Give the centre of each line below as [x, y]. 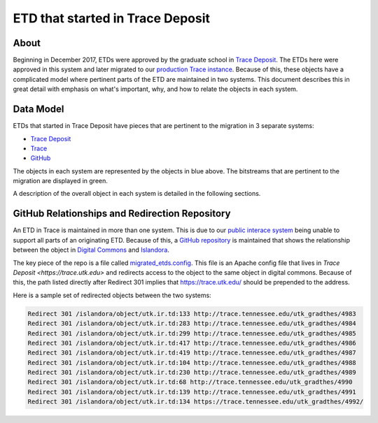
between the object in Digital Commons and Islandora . [91, 250]
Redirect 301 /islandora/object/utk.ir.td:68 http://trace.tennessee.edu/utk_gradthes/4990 [190, 382]
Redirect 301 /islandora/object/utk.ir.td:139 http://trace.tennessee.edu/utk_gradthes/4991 [192, 392]
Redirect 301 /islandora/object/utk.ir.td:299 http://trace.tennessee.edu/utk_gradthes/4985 [192, 333]
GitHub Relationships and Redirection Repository [122, 214]
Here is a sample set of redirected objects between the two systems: [112, 295]
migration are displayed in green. [61, 181]
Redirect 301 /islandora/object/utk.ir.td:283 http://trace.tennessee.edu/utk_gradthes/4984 [192, 324]
